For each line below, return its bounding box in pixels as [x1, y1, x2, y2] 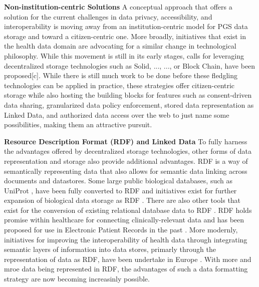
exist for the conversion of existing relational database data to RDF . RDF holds [4, 204, 252, 215]
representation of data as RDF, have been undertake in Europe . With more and [4, 253, 251, 264]
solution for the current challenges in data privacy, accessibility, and [4, 11, 212, 22]
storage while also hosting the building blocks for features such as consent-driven [4, 90, 252, 100]
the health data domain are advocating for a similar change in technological [4, 41, 236, 51]
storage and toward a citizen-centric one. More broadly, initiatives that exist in [4, 31, 246, 41]
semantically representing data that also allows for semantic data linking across [4, 165, 247, 176]
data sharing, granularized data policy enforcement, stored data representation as [4, 99, 254, 110]
